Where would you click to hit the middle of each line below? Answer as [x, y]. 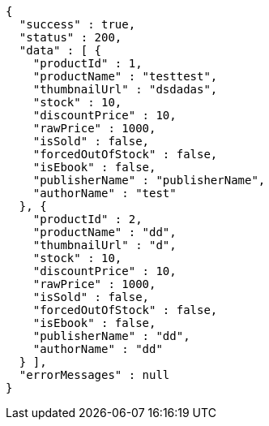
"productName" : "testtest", [125, 76]
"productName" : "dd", [105, 232]
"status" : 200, [70, 37]
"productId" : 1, [88, 63]
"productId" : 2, [88, 219]
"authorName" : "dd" [98, 349]
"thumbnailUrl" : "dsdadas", [125, 89]
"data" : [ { [60, 50]
